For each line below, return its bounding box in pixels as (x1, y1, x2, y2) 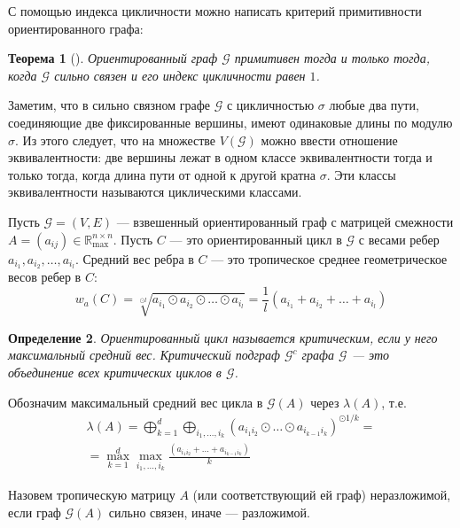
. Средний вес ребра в (74, 249, 194, 268)
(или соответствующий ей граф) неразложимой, (192, 485, 451, 503)
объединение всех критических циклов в (8, 363, 222, 382)
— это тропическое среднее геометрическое (211, 249, 448, 268)
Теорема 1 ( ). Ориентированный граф (8, 49, 218, 67)
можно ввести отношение (261, 130, 398, 149)
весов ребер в (8, 268, 82, 286)
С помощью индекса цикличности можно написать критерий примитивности (8, 2, 422, 19)
